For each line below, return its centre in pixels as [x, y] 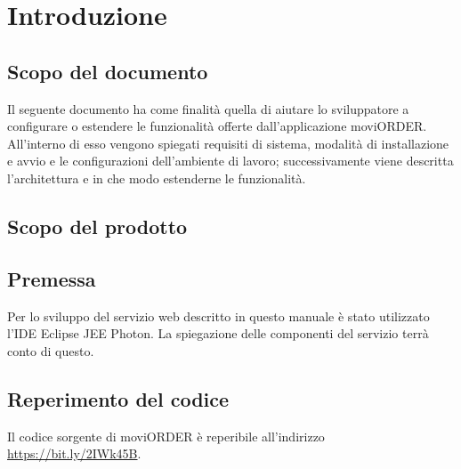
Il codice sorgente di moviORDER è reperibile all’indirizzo [166, 436]
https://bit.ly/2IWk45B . [74, 453]
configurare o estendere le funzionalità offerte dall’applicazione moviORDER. [217, 126]
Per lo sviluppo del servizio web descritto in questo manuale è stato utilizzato [218, 315]
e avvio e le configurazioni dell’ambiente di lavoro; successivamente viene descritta [230, 161]
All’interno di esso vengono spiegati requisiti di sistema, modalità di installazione [228, 143]
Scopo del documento [108, 71]
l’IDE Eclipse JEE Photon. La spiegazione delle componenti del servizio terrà [218, 333]
